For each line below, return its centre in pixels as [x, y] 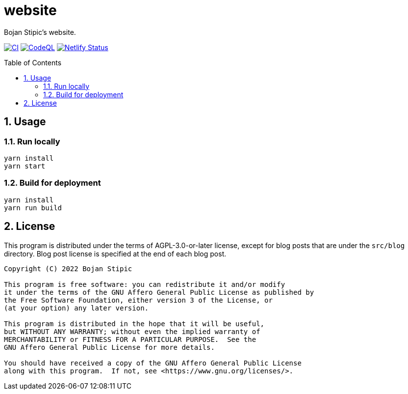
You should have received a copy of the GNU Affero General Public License [153, 363]
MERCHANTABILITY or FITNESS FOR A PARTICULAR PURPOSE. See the [130, 339]
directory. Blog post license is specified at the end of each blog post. [115, 253]
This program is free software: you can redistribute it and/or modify [145, 284]
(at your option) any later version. [76, 308]
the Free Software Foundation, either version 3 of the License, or [138, 300]
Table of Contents [33, 62]
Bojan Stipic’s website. [40, 32]
